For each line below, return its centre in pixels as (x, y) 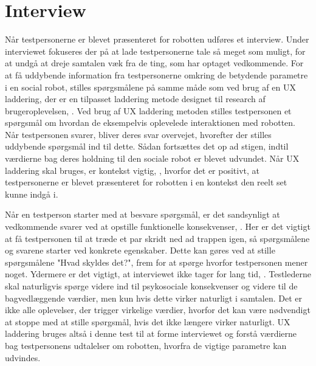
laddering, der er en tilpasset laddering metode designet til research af (135, 99)
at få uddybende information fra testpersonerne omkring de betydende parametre (156, 74)
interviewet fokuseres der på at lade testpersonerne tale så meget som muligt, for (155, 51)
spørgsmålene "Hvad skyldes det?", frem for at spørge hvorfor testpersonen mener (156, 262)
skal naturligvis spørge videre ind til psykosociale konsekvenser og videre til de (151, 286)
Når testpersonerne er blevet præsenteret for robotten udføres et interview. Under (157, 39)
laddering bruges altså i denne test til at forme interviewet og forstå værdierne (151, 333)
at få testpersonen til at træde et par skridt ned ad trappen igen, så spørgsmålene (157, 238)
